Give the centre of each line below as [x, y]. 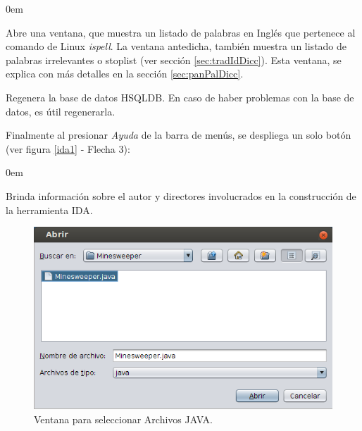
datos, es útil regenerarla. [61, 111]
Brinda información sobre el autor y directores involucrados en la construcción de [181, 195]
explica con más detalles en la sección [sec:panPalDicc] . [125, 74]
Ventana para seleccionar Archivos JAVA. [124, 419]
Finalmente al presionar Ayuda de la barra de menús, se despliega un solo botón [179, 135]
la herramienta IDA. [49, 210]
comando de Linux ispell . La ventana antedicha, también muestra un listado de [176, 46]
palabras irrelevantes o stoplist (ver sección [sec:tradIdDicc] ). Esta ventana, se [174, 60]
